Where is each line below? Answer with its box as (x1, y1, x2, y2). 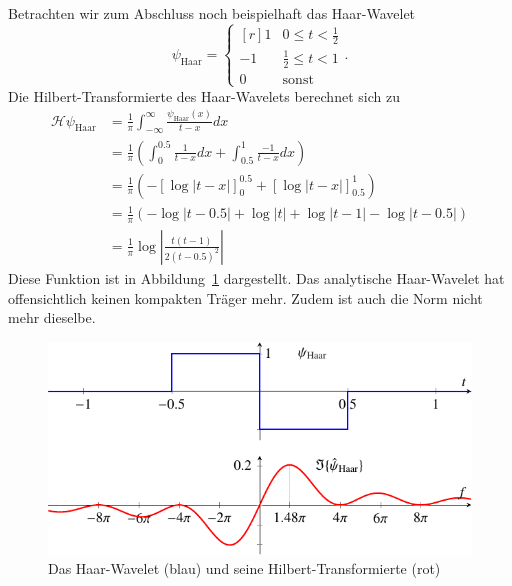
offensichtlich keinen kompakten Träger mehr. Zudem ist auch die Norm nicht (8, 287, 483, 308)
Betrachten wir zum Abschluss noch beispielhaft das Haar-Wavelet (8, 3, 416, 23)
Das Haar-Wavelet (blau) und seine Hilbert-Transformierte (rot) (48, 558, 441, 579)
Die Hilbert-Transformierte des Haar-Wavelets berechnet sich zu (8, 85, 400, 106)
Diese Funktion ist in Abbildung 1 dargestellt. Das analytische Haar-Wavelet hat (8, 267, 505, 288)
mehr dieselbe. (8, 307, 96, 328)
